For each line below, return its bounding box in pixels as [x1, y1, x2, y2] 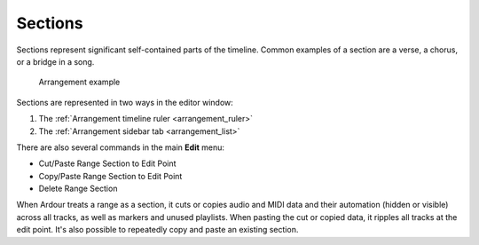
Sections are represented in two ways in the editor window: [16, 97, 234, 107]
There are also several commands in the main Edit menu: [16, 142, 225, 153]
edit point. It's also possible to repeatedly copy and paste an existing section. [16, 225, 299, 235]
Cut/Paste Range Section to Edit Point [38, 158, 177, 169]
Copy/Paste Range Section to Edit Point [38, 170, 183, 181]
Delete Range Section [38, 183, 118, 194]
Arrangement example [38, 76, 121, 88]
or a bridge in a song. [16, 56, 95, 67]
